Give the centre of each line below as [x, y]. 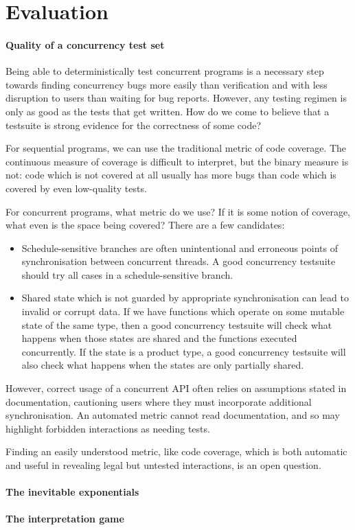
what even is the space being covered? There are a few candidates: [145, 225]
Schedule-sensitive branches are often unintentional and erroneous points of [180, 247]
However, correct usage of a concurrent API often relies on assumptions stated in [176, 388]
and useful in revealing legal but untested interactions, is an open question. [163, 465]
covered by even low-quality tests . [76, 188]
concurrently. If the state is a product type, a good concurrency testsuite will [184, 351]
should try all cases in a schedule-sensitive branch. [127, 274]
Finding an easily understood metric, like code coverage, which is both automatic [176, 451]
